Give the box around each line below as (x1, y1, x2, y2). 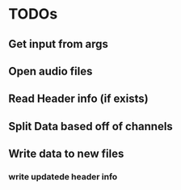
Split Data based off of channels (8, 119, 174, 133)
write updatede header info (8, 171, 118, 183)
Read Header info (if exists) (8, 92, 149, 106)
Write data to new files (8, 147, 124, 161)
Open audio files (8, 64, 93, 78)
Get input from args (8, 37, 109, 51)
